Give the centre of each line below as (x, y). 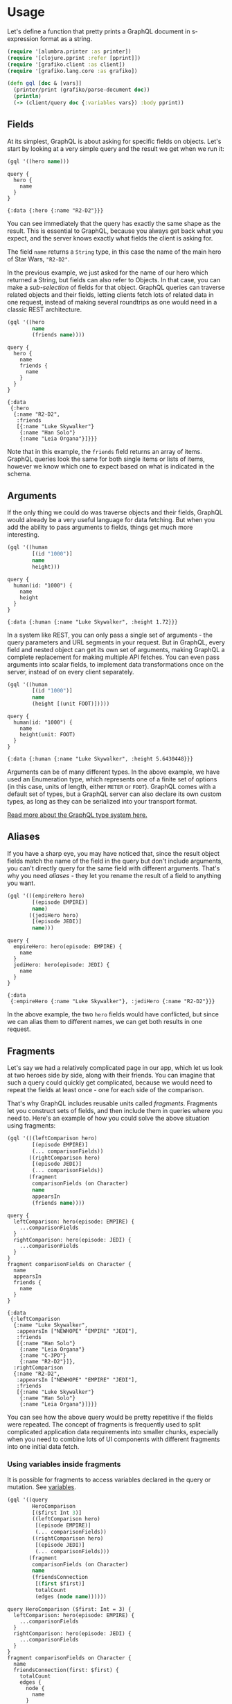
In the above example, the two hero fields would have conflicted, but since (113, 1014)
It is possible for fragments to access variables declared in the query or (109, 1479)
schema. (19, 474)
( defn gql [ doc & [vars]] (44, 83)
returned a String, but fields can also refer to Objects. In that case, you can (114, 279)
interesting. (23, 535)
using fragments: (32, 1125)
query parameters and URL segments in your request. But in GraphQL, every (116, 642)
